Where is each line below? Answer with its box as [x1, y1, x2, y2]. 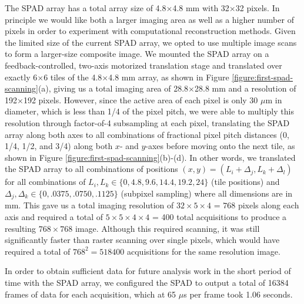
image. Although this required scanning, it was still [75, 222, 260, 234]
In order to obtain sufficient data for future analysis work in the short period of [5, 265, 291, 277]
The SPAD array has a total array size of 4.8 [5, 2, 166, 13]
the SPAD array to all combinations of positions [5, 163, 178, 175]
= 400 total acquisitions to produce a [152, 210, 287, 222]
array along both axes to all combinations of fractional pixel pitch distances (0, [5, 128, 289, 140]
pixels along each [238, 199, 299, 211]
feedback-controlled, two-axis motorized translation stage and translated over [5, 59, 282, 71]
